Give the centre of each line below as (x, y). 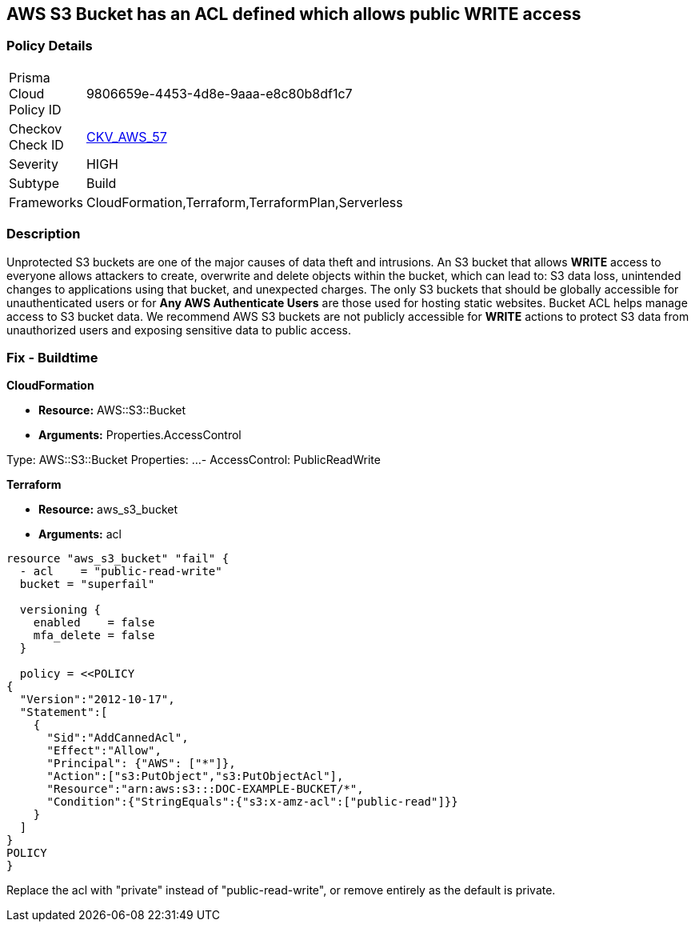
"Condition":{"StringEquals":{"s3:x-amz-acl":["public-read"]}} (252, 802)
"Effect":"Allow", (104, 751)
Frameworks (46, 202)
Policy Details (50, 46)
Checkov (36, 128)
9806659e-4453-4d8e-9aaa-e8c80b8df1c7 (219, 93)
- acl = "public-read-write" (121, 572)
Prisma (30, 77)
